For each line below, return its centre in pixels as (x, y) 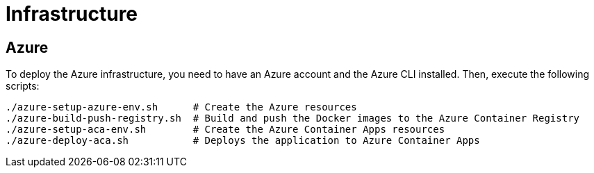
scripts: (23, 86)
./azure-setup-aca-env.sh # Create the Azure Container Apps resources (225, 130)
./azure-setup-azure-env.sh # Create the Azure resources (181, 107)
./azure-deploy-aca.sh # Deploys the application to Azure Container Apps (243, 141)
